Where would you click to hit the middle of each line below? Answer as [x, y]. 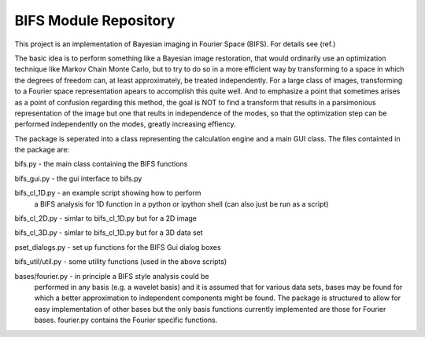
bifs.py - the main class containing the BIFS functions [101, 164]
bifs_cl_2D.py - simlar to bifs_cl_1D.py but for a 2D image [105, 218]
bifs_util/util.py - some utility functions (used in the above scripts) [121, 262]
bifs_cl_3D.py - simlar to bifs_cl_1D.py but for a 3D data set [109, 233]
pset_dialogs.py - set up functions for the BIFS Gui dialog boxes [118, 247]
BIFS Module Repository [95, 20]
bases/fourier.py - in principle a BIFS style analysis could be [112, 276]
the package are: [42, 150]
